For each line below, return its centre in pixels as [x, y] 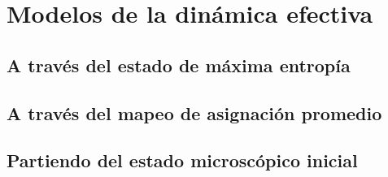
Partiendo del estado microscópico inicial [182, 160]
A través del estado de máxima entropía [179, 65]
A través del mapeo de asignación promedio [194, 112]
